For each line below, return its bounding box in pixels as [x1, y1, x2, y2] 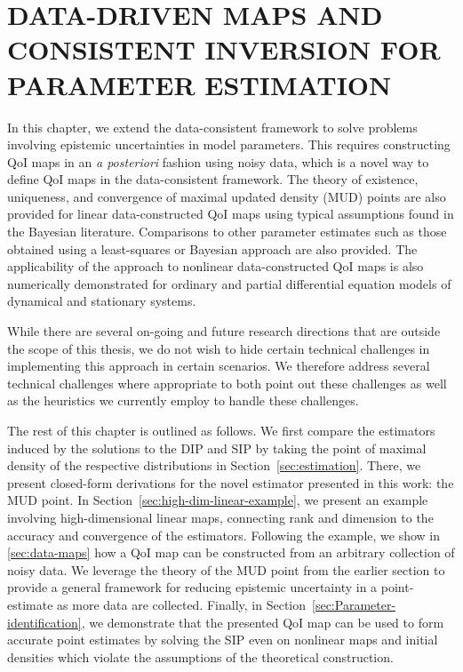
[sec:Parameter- [312, 595, 396, 613]
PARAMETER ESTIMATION [7, 66, 392, 102]
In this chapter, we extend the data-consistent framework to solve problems [7, 117, 418, 136]
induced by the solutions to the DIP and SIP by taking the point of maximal [7, 438, 427, 457]
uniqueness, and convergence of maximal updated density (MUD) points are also [7, 187, 446, 205]
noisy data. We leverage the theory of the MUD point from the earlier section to [7, 560, 445, 579]
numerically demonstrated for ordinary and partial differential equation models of [7, 274, 451, 292]
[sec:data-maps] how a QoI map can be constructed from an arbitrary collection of [7, 543, 455, 562]
